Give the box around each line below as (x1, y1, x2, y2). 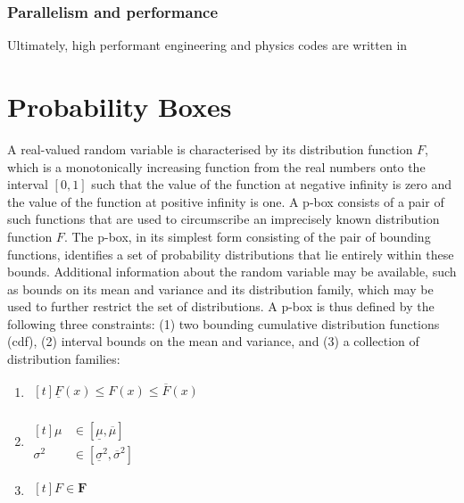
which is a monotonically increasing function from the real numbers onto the (7, 157, 426, 176)
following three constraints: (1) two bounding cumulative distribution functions (7, 314, 440, 333)
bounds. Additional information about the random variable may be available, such (7, 262, 457, 281)
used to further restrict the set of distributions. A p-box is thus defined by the (7, 297, 435, 316)
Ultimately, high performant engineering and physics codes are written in (7, 36, 408, 54)
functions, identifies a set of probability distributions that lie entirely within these (7, 244, 454, 263)
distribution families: (7, 350, 120, 368)
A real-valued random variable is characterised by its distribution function (7, 139, 413, 158)
